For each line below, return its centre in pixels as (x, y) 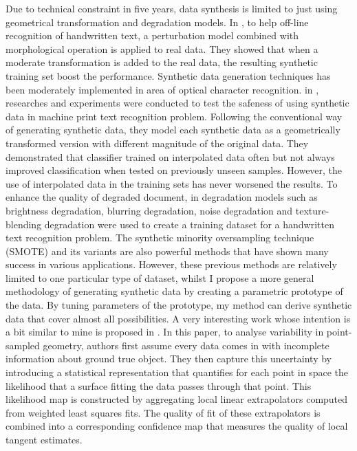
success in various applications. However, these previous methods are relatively (171, 264)
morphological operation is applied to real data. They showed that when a (162, 48)
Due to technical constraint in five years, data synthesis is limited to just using (172, 8)
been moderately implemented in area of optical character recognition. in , (162, 89)
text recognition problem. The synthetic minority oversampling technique (160, 238)
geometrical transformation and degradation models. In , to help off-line (157, 22)
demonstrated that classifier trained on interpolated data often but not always (170, 156)
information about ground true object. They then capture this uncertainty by (169, 359)
